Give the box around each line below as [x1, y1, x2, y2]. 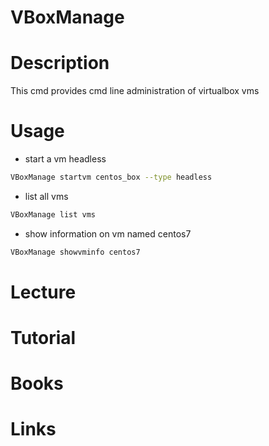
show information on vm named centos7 [24, 227, 192, 240]
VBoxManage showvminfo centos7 [10, 247, 141, 257]
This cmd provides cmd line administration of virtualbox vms [10, 85, 260, 97]
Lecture [10, 281, 77, 303]
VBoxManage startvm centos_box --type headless [10, 172, 213, 183]
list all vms [24, 190, 69, 202]
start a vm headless [24, 153, 107, 165]
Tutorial [10, 327, 77, 350]
